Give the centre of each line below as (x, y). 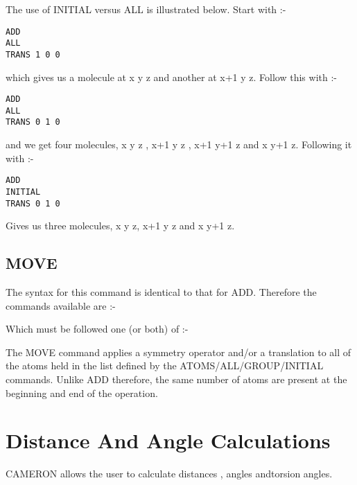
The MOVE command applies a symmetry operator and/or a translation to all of (178, 352)
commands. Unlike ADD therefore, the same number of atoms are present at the (176, 379)
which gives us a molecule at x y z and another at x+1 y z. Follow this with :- (171, 77)
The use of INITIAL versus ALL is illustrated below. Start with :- (146, 9)
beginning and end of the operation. (82, 393)
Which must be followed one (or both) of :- (97, 329)
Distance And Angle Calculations (168, 440)
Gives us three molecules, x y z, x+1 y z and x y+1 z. (120, 226)
